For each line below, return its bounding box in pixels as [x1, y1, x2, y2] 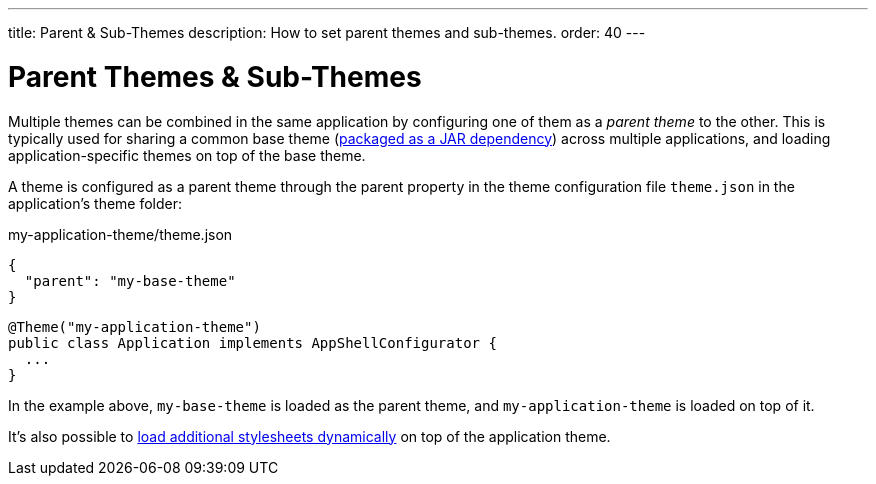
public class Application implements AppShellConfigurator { [8, 334, 497, 351]
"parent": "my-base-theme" [24, 272, 236, 289]
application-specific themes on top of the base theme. [8, 146, 366, 164]
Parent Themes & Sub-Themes [8, 59, 422, 94]
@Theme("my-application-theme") [8, 318, 261, 335]
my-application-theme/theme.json [8, 225, 233, 243]
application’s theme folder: [8, 194, 183, 212]
